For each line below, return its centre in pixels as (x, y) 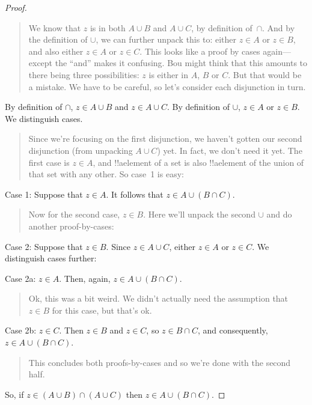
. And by (279, 27)
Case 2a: (20, 278)
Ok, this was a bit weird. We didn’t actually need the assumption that (158, 298)
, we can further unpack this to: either (166, 39)
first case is (49, 162)
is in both (108, 27)
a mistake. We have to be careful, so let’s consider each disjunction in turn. (167, 86)
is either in (168, 74)
